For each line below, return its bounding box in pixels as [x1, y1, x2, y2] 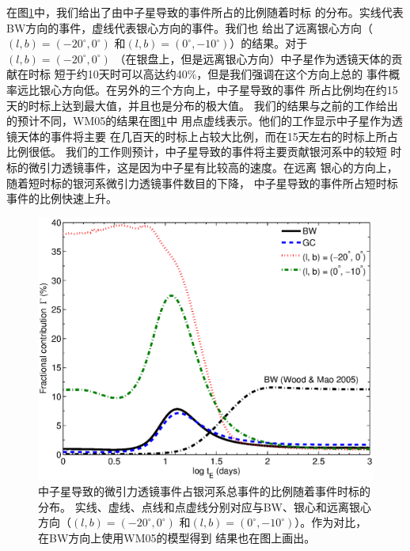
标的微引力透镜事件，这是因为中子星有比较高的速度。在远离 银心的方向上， [6, 158, 398, 175]
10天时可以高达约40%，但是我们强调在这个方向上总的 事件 [87, 66, 389, 82]
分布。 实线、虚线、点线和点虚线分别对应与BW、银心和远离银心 [38, 498, 371, 515]
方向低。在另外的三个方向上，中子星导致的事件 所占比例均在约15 [61, 81, 398, 97]
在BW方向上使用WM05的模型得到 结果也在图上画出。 [38, 529, 316, 545]
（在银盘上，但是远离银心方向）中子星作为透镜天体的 [114, 50, 392, 66]
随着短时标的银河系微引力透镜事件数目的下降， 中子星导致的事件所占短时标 [6, 174, 398, 191]
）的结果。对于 [230, 35, 308, 51]
